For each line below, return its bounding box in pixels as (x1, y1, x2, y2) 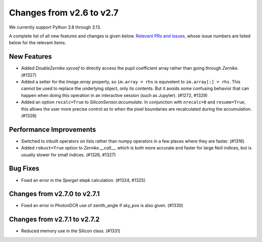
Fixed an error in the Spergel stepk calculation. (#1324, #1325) (21, 177, 146, 183)
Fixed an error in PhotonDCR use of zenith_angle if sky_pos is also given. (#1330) (21, 203, 183, 209)
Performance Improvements (9, 125, 97, 133)
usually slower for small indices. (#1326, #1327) (21, 152, 116, 158)
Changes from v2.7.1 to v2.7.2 (9, 215, 100, 224)
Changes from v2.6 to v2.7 (9, 7, 119, 18)
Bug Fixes (9, 164, 40, 173)
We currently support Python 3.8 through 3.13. (9, 24, 101, 30)
